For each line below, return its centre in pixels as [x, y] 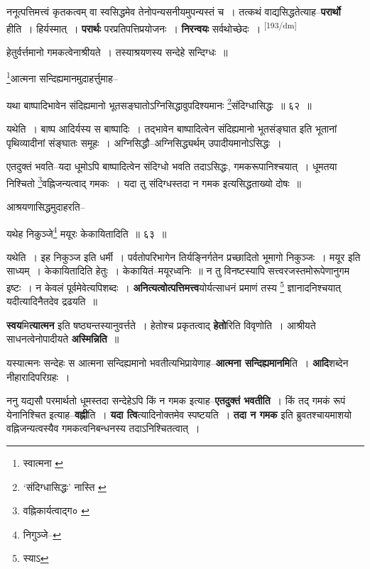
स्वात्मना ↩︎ [43, 463]
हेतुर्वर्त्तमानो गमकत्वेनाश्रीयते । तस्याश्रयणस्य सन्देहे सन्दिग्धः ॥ [117, 51]
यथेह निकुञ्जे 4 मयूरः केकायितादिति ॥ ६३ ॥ [87, 232]
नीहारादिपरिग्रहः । [38, 376]
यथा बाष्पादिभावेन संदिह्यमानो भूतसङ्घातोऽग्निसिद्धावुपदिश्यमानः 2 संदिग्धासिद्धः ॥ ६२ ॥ [159, 104]
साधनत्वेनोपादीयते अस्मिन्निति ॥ [63, 339]
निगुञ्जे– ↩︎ [42, 534]
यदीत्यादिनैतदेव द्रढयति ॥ [52, 301]
